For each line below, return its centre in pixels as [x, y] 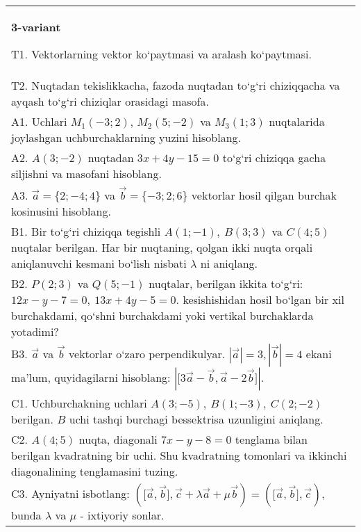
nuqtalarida [297, 121]
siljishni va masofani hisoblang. [86, 174]
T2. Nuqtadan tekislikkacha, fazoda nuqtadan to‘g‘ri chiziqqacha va [176, 85]
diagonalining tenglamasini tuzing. [95, 471]
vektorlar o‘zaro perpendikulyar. [147, 353]
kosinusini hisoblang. [61, 211]
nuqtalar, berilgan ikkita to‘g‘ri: [226, 283]
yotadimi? [35, 331]
